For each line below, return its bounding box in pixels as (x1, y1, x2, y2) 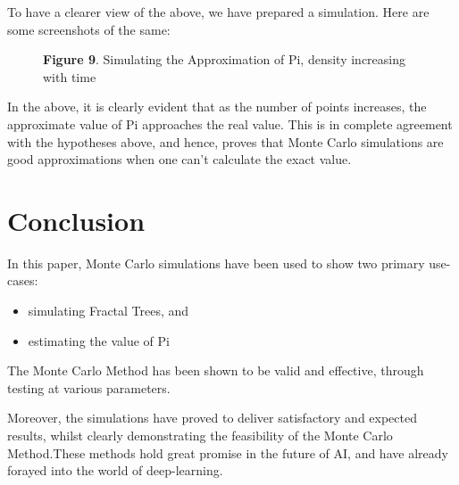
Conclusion (7, 201, 146, 238)
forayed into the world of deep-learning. (7, 461, 223, 480)
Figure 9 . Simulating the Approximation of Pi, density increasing (43, 50, 406, 69)
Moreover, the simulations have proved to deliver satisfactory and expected (7, 408, 417, 427)
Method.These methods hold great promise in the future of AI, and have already (7, 443, 448, 462)
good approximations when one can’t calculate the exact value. (7, 150, 352, 169)
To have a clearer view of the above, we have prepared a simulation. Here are (7, 3, 430, 21)
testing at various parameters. (7, 378, 171, 397)
